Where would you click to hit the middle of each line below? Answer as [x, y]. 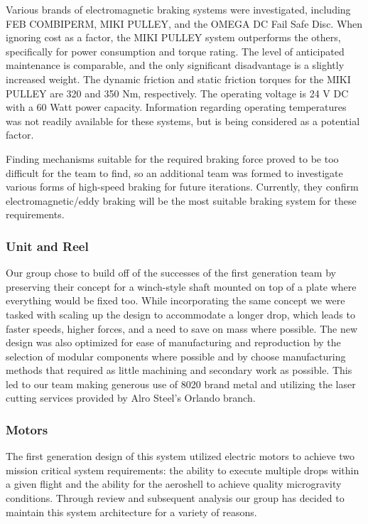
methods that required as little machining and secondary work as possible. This [179, 370]
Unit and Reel [47, 246]
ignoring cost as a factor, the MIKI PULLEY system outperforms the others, [173, 37]
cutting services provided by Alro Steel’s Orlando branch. [131, 398]
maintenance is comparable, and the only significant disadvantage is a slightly [175, 65]
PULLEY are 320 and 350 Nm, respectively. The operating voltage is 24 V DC [177, 93]
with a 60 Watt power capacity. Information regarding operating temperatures [176, 107]
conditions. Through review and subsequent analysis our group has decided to [175, 498]
